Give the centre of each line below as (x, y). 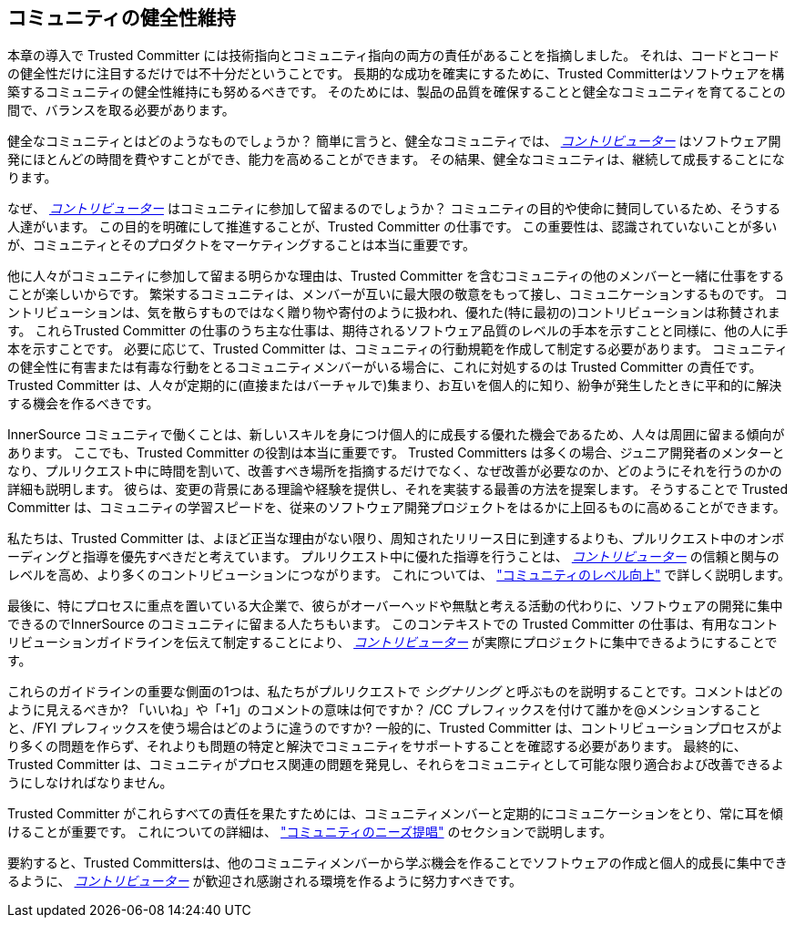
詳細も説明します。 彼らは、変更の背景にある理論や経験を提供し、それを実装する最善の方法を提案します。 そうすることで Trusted (397, 489)
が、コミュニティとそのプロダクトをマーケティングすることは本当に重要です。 (241, 245)
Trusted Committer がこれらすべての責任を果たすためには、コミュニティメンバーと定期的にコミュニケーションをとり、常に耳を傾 (395, 814)
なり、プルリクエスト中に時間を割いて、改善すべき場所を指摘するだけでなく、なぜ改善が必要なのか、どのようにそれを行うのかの (395, 471)
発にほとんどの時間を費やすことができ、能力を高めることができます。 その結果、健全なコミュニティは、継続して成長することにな (396, 159)
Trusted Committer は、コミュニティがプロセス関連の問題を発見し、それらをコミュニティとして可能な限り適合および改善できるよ (396, 765)
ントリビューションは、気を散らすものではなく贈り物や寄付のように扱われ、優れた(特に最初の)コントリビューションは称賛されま (394, 313)
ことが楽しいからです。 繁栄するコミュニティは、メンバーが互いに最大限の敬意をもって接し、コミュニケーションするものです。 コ (397, 294)
